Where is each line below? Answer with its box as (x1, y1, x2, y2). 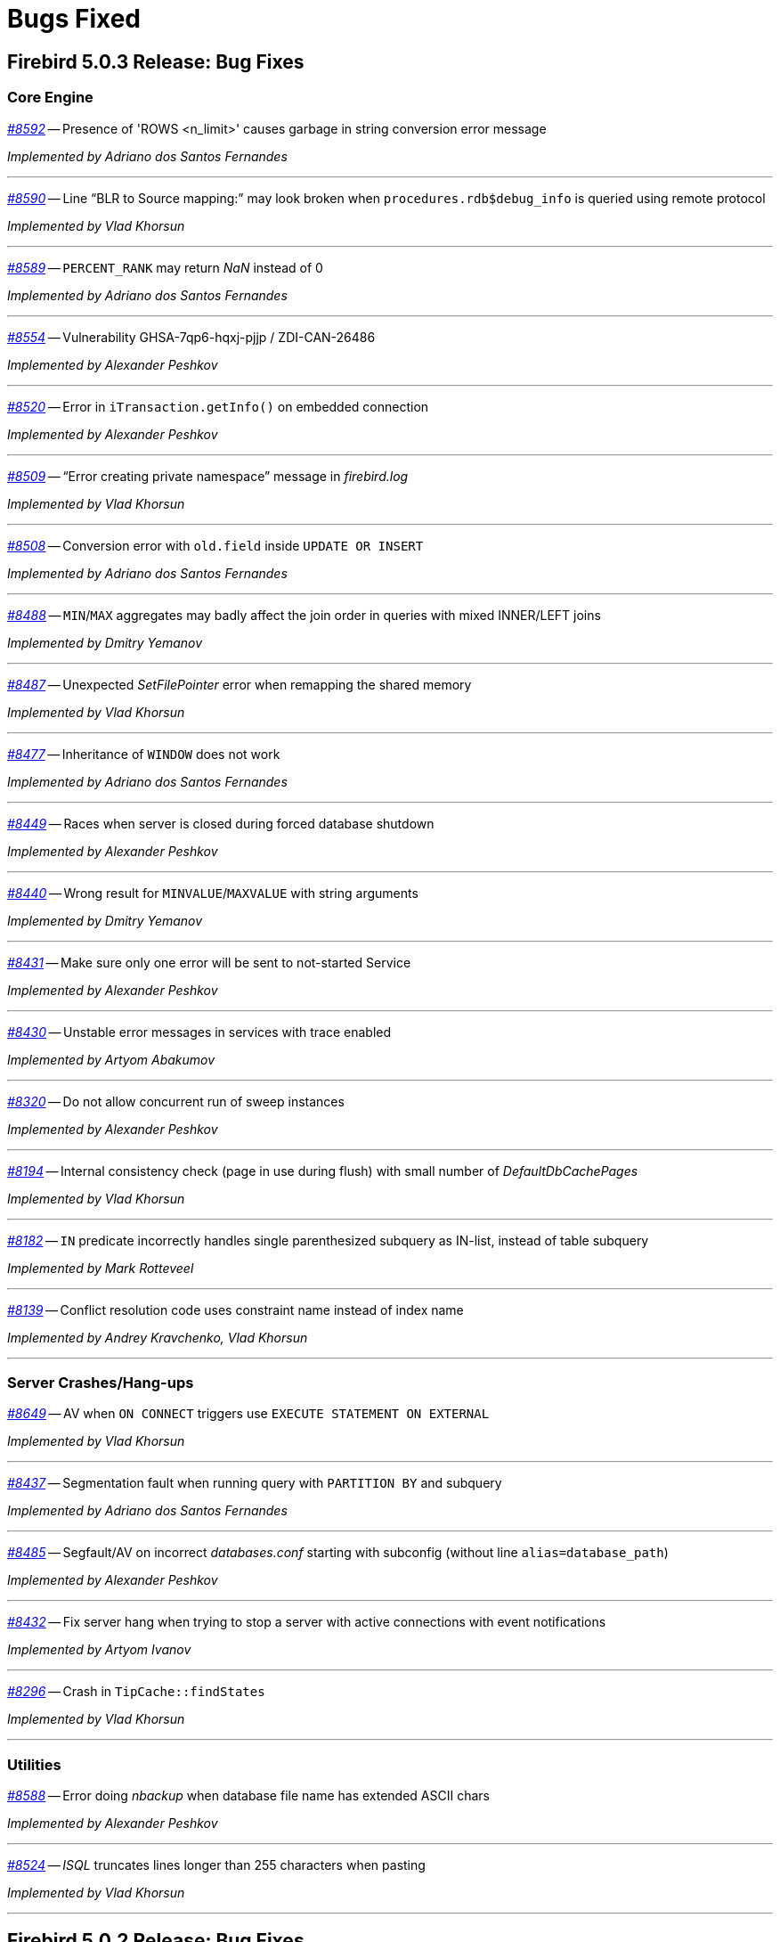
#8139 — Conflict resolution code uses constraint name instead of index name (7, 1301, 464, 1318)
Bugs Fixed (7, 4, 141, 34)
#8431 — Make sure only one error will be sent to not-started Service (7, 954, 411, 970)
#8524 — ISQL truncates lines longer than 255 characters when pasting (7, 1857, 426, 1873)
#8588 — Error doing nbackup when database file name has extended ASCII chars (7, 1788, 490, 1804)
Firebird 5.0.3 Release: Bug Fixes (7, 50, 305, 73)
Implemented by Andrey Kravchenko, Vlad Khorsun (7, 1329, 308, 1345)
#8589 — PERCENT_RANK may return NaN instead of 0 (7, 259, 323, 275)
